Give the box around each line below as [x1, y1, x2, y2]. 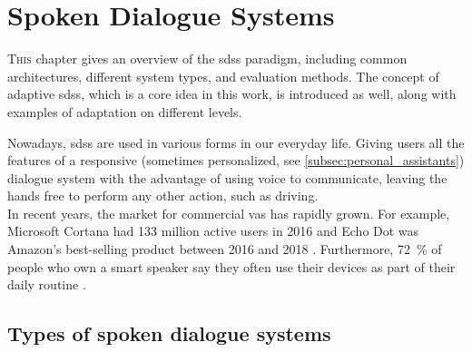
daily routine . [7, 275, 86, 294]
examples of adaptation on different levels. [7, 102, 242, 121]
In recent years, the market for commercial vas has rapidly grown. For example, [7, 203, 450, 222]
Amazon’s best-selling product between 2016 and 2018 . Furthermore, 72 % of [7, 240, 442, 259]
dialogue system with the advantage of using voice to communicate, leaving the [7, 168, 447, 187]
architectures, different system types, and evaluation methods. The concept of [7, 66, 439, 85]
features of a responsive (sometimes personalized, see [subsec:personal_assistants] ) [7, 151, 465, 170]
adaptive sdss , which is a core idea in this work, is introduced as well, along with [7, 84, 457, 103]
